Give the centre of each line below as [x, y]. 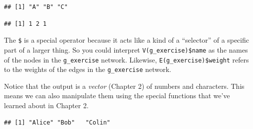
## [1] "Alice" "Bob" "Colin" [57, 122]
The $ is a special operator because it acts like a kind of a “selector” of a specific [126, 40]
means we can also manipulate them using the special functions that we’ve [117, 96]
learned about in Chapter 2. [46, 105]
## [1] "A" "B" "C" [36, 7]
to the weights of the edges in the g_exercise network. [88, 69]
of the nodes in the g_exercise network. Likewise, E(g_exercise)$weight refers [126, 59]
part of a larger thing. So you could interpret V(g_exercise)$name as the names [126, 49]
